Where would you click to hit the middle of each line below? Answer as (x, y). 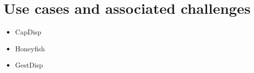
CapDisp (28, 32)
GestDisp (29, 65)
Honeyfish (30, 48)
